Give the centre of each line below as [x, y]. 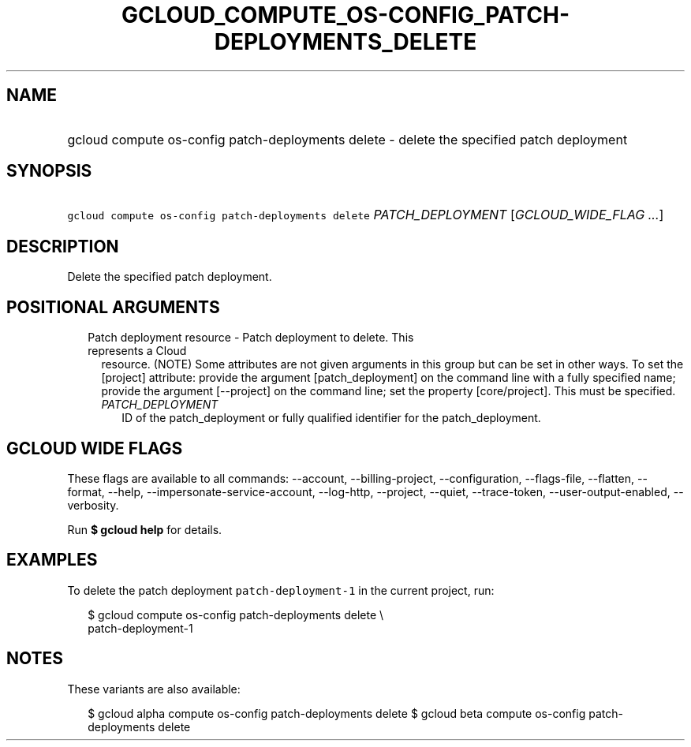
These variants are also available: [154, 689]
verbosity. [93, 505]
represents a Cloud [137, 351]
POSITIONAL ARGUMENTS [113, 307]
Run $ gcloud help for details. [145, 529]
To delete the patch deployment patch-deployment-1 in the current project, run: [281, 590]
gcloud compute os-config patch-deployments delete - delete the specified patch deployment [347, 139]
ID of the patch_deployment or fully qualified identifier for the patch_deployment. [331, 418]
